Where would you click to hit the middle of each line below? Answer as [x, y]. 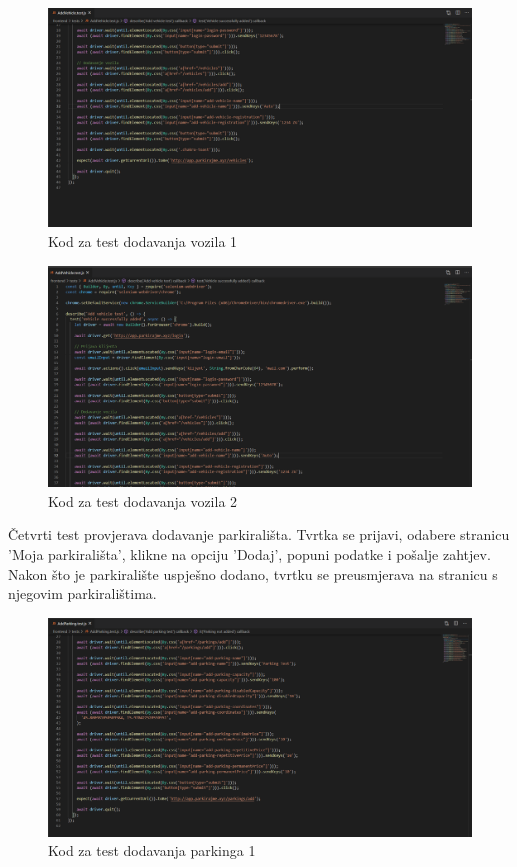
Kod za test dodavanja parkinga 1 [152, 850]
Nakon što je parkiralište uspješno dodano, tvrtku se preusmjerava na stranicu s [253, 573]
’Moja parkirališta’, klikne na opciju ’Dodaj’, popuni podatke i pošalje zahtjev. [249, 553]
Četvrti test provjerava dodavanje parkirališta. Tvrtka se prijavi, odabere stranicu [259, 534]
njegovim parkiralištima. [82, 593]
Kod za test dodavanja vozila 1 [143, 241]
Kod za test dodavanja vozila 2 [143, 500]
